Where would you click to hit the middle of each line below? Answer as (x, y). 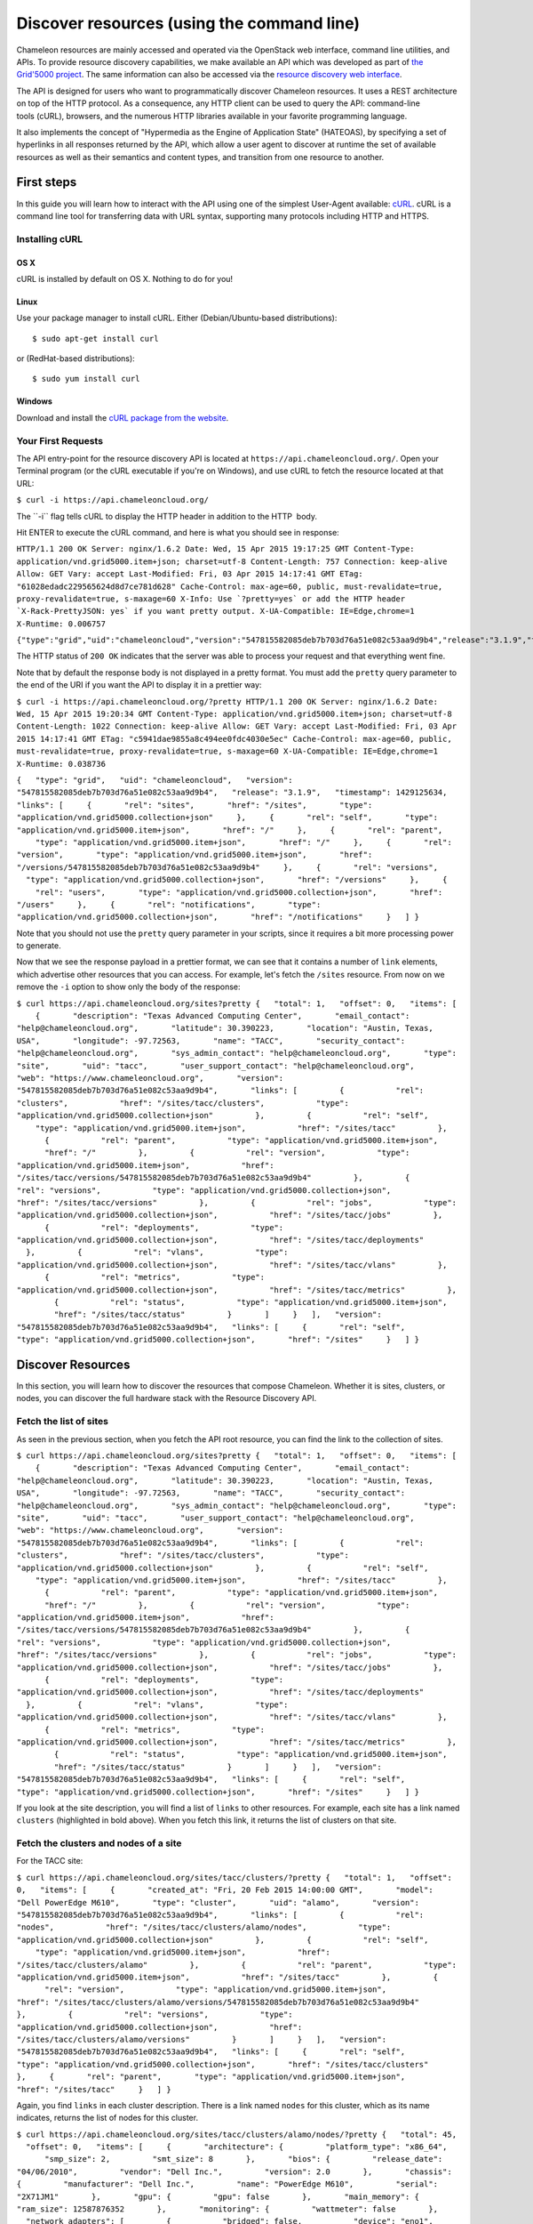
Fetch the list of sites (62, 1422)
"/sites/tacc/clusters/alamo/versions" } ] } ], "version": (201, 2039)
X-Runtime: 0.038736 (61, 764)
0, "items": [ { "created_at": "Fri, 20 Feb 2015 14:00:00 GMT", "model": (225, 1890)
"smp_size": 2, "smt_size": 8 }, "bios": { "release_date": (244, 2159)
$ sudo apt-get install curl (95, 338)
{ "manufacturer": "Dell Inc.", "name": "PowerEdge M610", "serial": (227, 2184)
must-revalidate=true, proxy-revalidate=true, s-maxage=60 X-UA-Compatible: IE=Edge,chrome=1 (227, 751)
